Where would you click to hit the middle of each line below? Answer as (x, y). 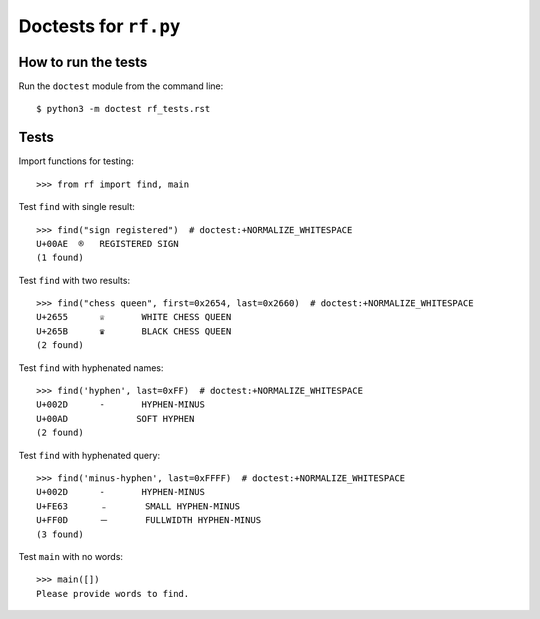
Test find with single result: (76, 207)
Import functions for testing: (76, 161)
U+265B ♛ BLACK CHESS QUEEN (134, 331)
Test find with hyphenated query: (89, 455)
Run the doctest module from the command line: (121, 86)
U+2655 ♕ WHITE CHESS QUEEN (134, 317)
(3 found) (60, 534)
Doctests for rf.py (99, 26)
